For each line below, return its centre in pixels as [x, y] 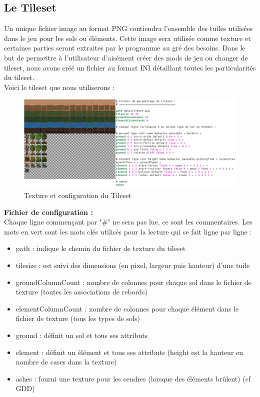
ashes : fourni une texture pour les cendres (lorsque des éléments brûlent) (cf [133, 378]
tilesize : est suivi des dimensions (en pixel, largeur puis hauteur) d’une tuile [133, 265]
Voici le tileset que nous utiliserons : [59, 87]
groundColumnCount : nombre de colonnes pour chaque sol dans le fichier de [133, 282]
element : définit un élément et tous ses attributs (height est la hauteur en [129, 352]
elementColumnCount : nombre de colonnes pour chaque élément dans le [127, 308]
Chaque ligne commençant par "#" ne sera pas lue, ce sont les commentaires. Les [128, 222]
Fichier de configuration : [48, 212]
